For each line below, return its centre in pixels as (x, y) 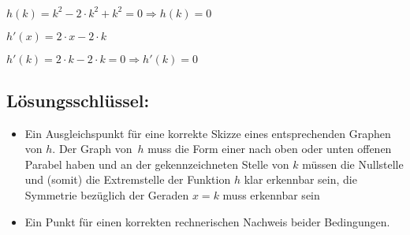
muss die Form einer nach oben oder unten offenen (270, 149)
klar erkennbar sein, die (300, 179)
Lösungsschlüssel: (78, 100)
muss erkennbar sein (271, 195)
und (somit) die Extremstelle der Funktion (128, 179)
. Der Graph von (92, 149)
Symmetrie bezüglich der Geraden (107, 195)
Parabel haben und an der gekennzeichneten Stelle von (157, 164)
